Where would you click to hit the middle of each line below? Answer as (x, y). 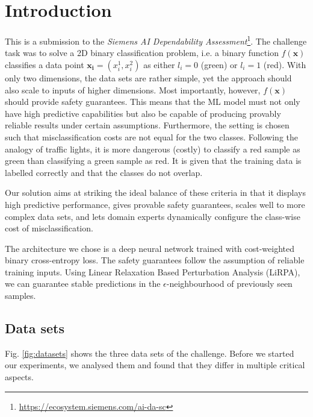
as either (159, 64)
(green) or (219, 64)
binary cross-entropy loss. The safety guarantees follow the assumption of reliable (155, 260)
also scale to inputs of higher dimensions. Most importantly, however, (133, 89)
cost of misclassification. (49, 228)
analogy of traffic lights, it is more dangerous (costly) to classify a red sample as (153, 149)
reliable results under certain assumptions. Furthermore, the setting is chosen (147, 125)
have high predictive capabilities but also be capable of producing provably (143, 113)
